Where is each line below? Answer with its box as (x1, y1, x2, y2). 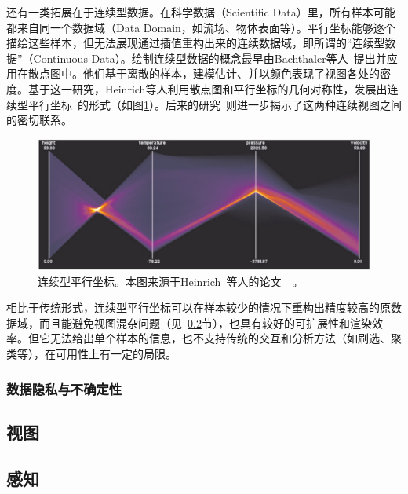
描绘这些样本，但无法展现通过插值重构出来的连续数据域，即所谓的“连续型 (6, 35, 385, 51)
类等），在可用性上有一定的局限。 (6, 346, 177, 361)
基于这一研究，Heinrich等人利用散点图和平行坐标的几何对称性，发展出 (27, 80, 388, 97)
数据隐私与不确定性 (6, 379, 122, 398)
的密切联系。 (6, 112, 72, 128)
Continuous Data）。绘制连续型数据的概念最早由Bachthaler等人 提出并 (33, 49, 387, 66)
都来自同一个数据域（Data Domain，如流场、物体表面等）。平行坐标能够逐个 (6, 19, 395, 35)
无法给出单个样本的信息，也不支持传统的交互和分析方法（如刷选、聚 (49, 330, 402, 346)
